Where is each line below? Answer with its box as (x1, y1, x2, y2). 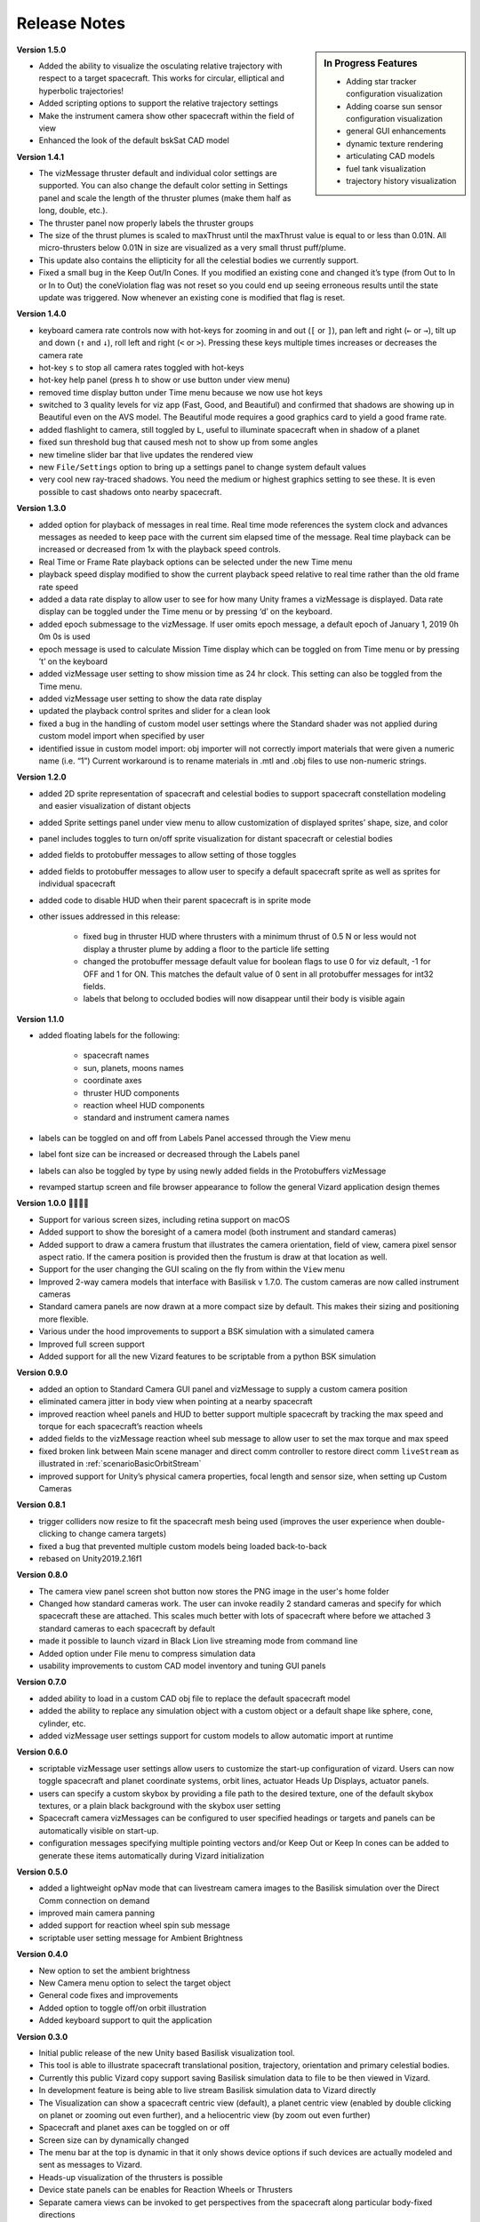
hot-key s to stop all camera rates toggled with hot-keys (38, 362, 244, 372)
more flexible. (38, 1314, 89, 1324)
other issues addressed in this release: (38, 911, 180, 922)
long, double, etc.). (38, 205, 108, 216)
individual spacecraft (38, 878, 116, 889)
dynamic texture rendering (346, 138, 444, 148)
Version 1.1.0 (16, 1013, 65, 1024)
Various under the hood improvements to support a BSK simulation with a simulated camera (38, 1326, 375, 1337)
